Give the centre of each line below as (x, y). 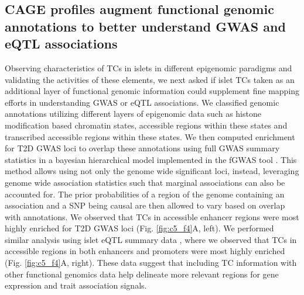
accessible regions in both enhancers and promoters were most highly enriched (145, 251)
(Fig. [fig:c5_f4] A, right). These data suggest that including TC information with (151, 263)
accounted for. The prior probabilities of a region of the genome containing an (145, 194)
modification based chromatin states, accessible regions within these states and (146, 125)
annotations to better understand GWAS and (145, 26)
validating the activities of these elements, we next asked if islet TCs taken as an (150, 79)
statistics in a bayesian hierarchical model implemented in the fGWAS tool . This (151, 159)
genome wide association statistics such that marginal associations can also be (145, 182)
